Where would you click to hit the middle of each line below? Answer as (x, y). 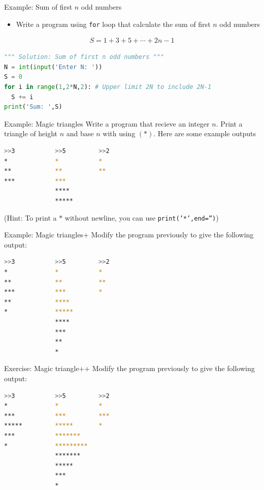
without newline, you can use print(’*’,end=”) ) (142, 217)
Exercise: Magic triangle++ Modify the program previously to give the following (129, 368)
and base (80, 133)
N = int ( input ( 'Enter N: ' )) (53, 67)
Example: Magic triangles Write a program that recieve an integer (107, 123)
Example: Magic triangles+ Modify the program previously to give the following (129, 235)
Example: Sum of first (38, 7)
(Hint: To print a (30, 217)
